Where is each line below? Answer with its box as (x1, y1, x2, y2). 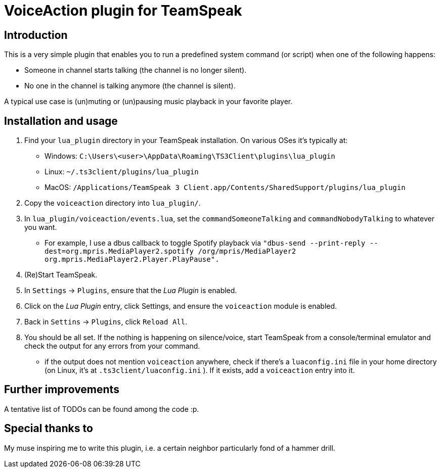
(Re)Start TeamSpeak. (24, 270, 98, 279)
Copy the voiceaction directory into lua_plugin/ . (24, 199, 201, 208)
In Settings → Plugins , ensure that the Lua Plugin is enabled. (24, 286, 237, 295)
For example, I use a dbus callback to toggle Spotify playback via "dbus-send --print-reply (45, 239, 366, 248)
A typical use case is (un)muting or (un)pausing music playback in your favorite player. (4, 97, 293, 106)
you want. (24, 223, 57, 232)
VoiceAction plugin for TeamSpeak (4, 2, 242, 19)
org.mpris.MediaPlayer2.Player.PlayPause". (45, 255, 219, 264)
